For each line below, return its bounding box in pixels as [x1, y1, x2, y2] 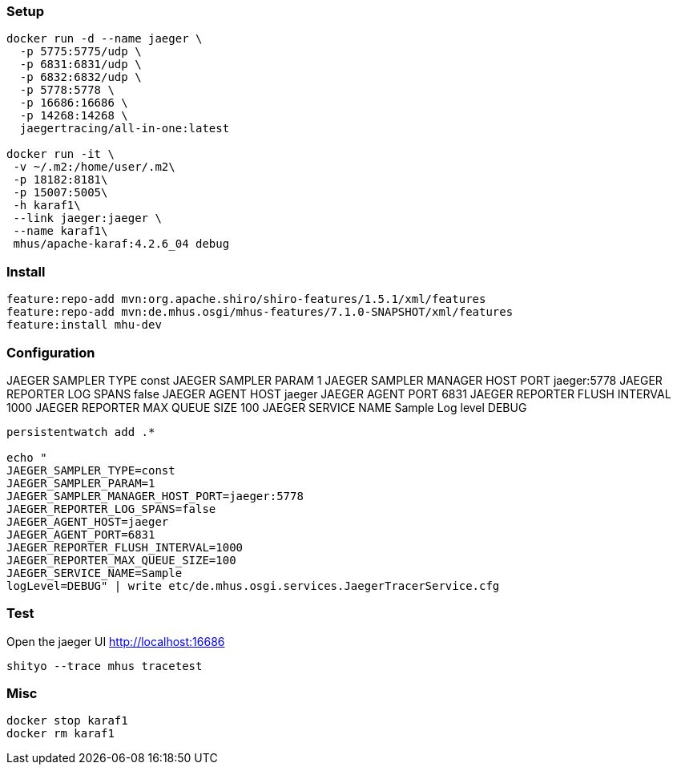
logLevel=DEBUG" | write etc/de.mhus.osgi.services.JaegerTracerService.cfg [6, 579, 500, 592]
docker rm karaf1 [6, 727, 115, 741]
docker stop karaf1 [6, 714, 128, 728]
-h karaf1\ [13, 199, 81, 212]
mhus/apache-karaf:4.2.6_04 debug [13, 237, 230, 251]
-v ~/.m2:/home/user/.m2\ [13, 160, 175, 174]
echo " [6, 450, 47, 464]
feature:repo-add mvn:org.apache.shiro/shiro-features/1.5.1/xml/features [6, 293, 486, 306]
